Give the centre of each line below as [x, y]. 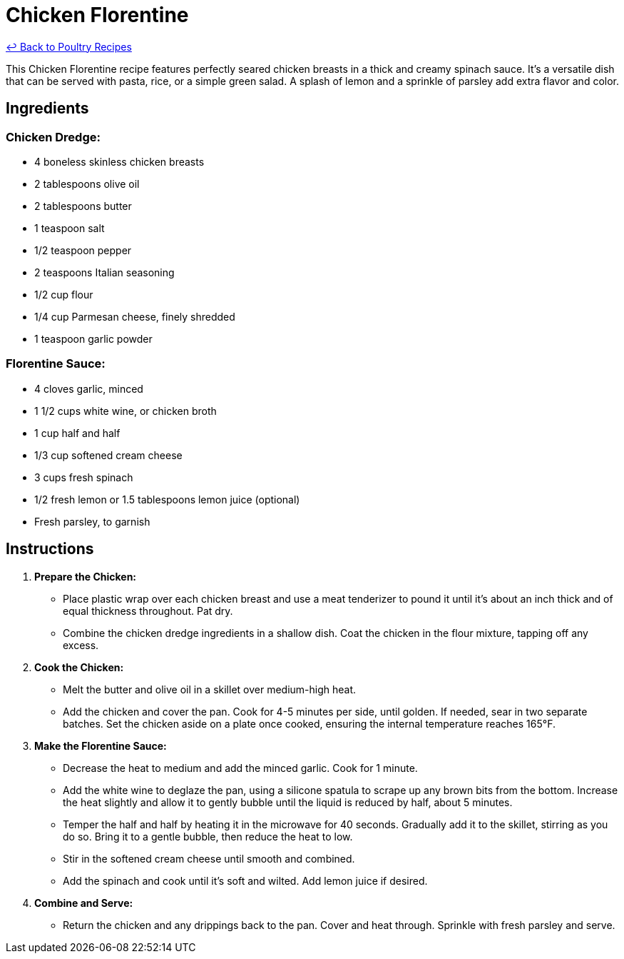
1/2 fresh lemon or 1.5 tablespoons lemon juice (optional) [167, 499]
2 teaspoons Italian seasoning [104, 272]
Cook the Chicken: [79, 667]
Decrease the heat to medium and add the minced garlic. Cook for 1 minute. [240, 768]
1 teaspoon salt [70, 228]
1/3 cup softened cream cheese [108, 455]
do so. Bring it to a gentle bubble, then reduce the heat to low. [208, 836]
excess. [81, 645]
